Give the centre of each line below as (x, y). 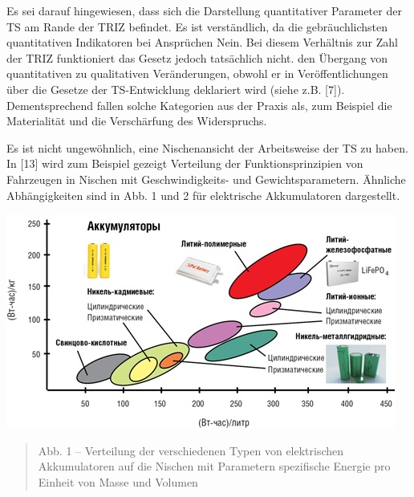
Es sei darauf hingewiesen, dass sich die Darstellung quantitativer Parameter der (204, 10)
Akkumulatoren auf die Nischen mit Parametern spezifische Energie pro (214, 466)
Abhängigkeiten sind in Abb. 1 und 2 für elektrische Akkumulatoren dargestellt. (203, 195)
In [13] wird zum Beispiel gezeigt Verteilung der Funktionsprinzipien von (185, 163)
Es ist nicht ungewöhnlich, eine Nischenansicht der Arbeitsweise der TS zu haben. (207, 147)
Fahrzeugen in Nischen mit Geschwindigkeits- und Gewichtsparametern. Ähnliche (206, 179)
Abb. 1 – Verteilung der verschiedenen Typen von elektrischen (191, 450)
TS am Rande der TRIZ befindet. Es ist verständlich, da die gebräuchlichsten (197, 26)
